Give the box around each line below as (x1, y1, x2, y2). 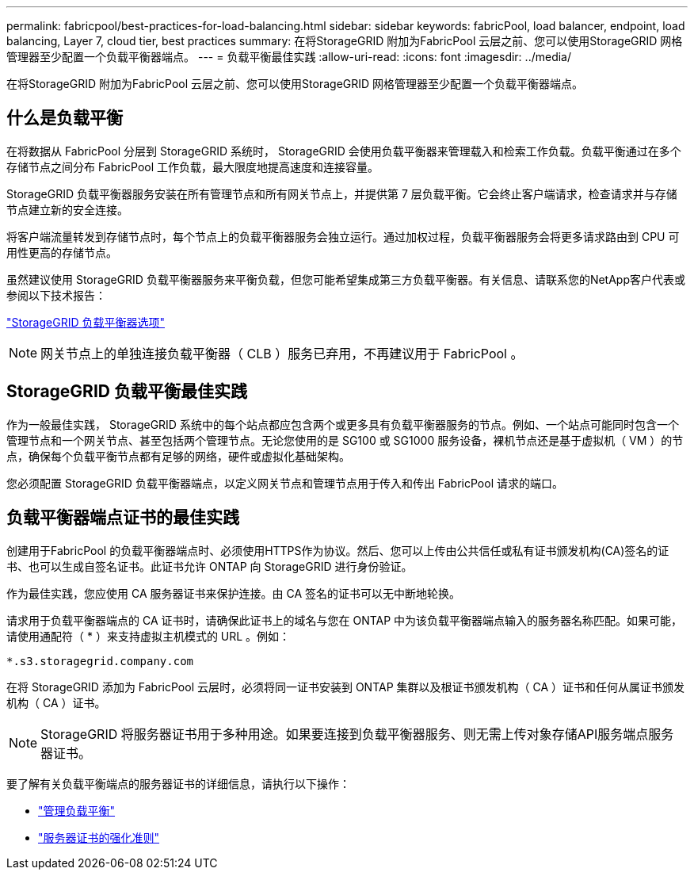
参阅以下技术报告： (6, 288, 106, 302)
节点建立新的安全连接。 (6, 202, 128, 216)
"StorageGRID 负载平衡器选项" (6, 315, 165, 329)
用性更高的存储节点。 (6, 245, 117, 259)
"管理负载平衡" (38, 803, 116, 817)
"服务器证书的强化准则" (38, 830, 160, 844)
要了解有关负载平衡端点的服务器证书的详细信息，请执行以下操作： (6, 776, 350, 790)
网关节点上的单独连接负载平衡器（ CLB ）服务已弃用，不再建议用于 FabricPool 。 (40, 345, 524, 361)
